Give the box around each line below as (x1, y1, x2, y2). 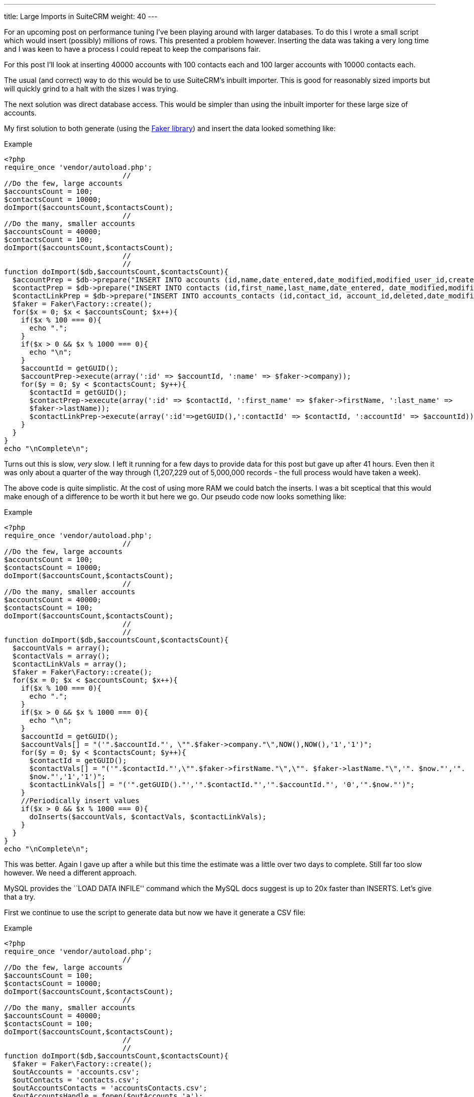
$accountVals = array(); (12, 644, 110, 652)
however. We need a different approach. (4, 868, 137, 877)
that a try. (4, 893, 36, 901)
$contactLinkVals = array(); (12, 660, 127, 668)
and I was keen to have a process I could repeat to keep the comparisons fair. (4, 45, 261, 53)
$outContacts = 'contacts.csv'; (12, 1076, 140, 1084)
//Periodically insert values (21, 797, 140, 805)
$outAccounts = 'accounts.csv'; (12, 1068, 140, 1076)
